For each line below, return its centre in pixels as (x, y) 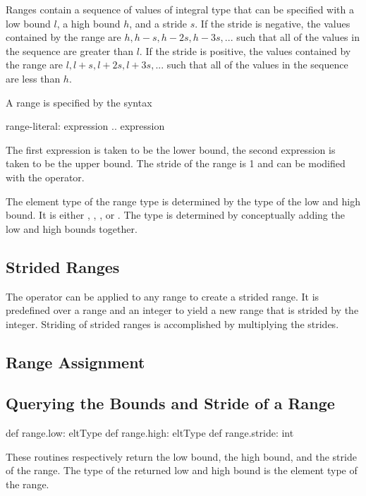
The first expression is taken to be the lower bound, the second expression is (171, 149)
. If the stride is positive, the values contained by (245, 50)
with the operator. (45, 177)
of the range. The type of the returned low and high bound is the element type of (182, 470)
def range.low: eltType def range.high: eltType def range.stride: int (150, 433)
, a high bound (89, 23)
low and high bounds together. (72, 228)
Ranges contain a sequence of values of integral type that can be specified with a (180, 9)
